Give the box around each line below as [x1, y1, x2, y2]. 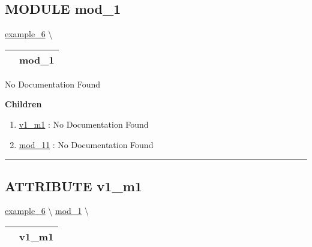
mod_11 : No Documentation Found [19, 138, 154, 150]
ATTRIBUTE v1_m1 [5, 176, 142, 195]
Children [5, 98, 42, 110]
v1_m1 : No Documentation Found [19, 118, 149, 130]
